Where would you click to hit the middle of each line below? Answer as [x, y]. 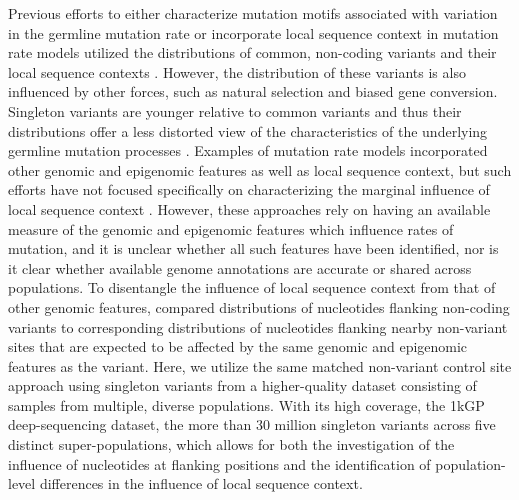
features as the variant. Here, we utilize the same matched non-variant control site [260, 365]
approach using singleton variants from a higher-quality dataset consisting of [242, 385]
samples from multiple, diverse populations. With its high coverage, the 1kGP [246, 404]
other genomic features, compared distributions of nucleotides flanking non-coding [259, 306]
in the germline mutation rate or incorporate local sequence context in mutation [253, 32]
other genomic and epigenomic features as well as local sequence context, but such [260, 169]
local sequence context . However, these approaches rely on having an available [249, 208]
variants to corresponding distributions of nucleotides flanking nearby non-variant [258, 326]
